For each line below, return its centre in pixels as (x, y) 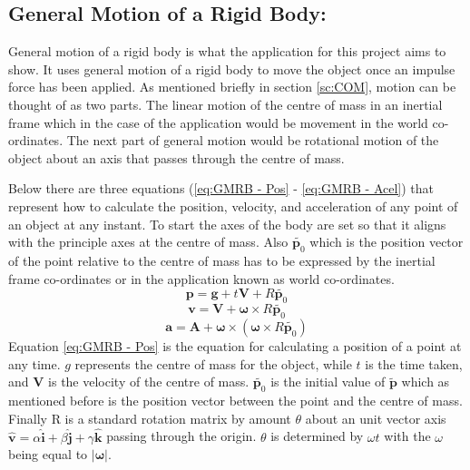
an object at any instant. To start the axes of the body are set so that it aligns (227, 224)
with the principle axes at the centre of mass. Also (148, 242)
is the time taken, (414, 363)
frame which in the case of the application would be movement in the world (218, 122)
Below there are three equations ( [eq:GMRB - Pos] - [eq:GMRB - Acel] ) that (221, 188)
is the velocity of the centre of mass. (149, 382)
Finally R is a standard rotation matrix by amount (150, 418)
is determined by (317, 436)
